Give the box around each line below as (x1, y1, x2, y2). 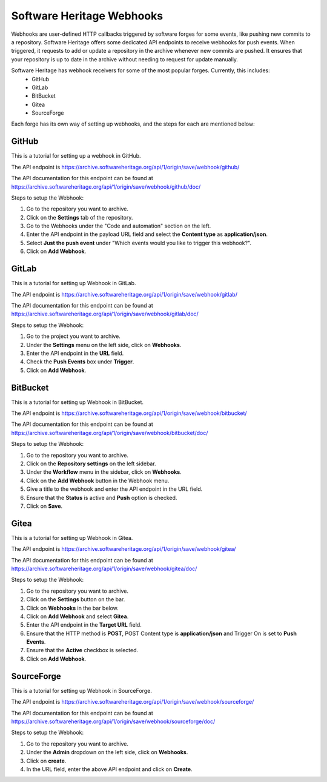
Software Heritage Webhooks (11, 9, 163, 22)
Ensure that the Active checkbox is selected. (26, 647, 139, 654)
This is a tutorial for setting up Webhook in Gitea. (11, 534, 133, 541)
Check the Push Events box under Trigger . (26, 358, 134, 365)
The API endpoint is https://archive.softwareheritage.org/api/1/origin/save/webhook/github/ (11, 163, 240, 170)
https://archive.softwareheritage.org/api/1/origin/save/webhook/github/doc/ (11, 183, 201, 190)
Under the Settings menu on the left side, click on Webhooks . (26, 341, 182, 348)
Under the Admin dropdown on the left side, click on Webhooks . (26, 749, 188, 756)
